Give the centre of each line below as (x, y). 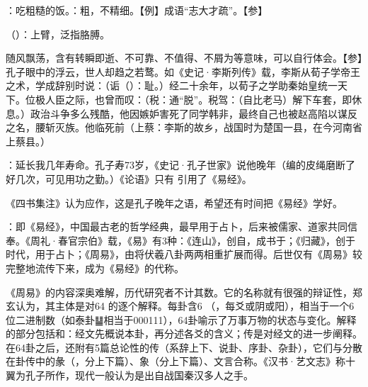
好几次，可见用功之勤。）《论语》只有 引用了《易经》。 (129, 178)
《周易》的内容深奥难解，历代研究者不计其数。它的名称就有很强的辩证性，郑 (184, 292)
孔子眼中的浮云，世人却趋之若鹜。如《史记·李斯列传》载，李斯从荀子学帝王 (183, 71)
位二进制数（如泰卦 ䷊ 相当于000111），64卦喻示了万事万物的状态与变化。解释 (181, 319)
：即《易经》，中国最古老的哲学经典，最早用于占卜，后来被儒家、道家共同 (177, 226)
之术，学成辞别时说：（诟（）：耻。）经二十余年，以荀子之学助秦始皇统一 (172, 85)
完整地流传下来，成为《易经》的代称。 (95, 268)
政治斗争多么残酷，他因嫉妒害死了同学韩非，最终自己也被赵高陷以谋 (189, 113)
